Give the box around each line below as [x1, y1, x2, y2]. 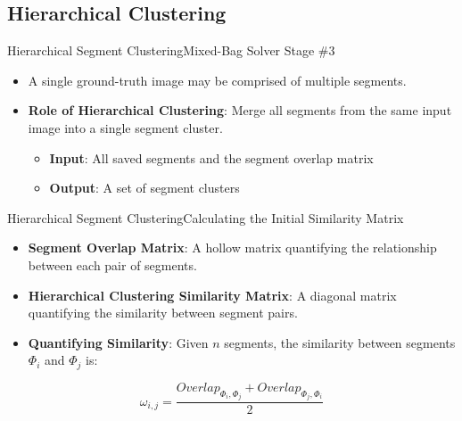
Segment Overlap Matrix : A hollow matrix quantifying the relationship [28, 238, 437, 257]
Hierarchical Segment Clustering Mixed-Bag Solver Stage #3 [7, 41, 335, 60]
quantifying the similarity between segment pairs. [28, 303, 298, 322]
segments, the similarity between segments [224, 333, 456, 351]
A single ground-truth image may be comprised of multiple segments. [28, 70, 407, 89]
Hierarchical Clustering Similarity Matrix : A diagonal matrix [28, 285, 397, 304]
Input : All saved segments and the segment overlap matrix [49, 148, 374, 167]
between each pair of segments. [28, 255, 197, 274]
